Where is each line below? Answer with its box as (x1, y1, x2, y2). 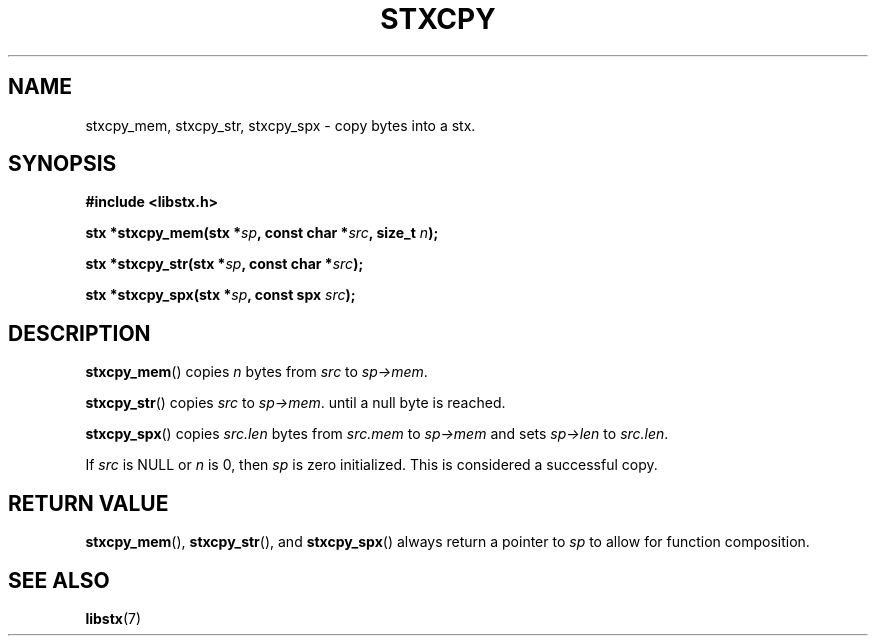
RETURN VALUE (8, 490, 169, 516)
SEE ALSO (8, 567, 110, 593)
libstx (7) (85, 609, 142, 627)
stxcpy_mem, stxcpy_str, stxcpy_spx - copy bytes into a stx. (85, 116, 476, 134)
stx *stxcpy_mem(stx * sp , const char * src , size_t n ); (85, 224, 439, 242)
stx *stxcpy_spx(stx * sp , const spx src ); (85, 286, 356, 304)
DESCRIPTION (8, 320, 151, 346)
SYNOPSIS (8, 151, 117, 177)
